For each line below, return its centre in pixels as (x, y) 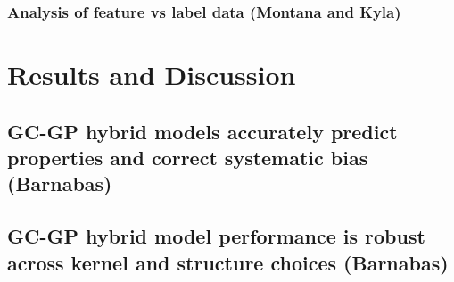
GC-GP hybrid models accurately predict (202, 131)
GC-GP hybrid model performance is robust (216, 236)
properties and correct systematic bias (188, 157)
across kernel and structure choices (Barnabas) (228, 262)
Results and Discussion (152, 75)
